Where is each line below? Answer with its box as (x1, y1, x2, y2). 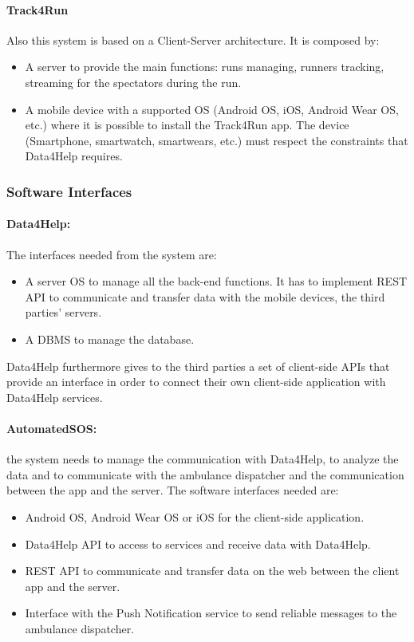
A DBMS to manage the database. (25, 330, 195, 347)
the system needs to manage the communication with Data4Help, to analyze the (6, 451, 399, 467)
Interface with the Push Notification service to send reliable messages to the (25, 605, 397, 621)
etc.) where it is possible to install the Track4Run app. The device (25, 116, 349, 133)
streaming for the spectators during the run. (25, 73, 242, 90)
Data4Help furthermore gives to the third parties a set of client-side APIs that (6, 357, 390, 374)
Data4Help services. (6, 388, 103, 405)
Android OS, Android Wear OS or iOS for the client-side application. (25, 508, 365, 525)
